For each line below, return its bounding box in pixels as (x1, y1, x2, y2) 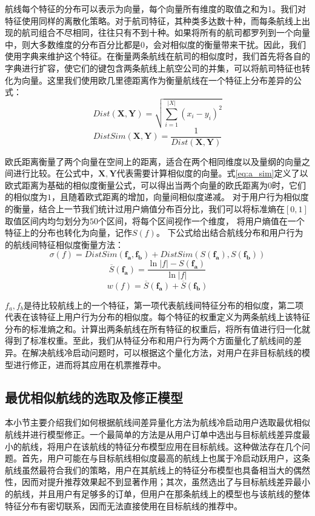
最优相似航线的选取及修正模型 (5, 387, 183, 406)
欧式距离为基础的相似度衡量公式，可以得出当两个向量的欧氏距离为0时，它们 (5, 178, 306, 191)
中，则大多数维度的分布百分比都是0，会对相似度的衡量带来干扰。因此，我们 (5, 38, 306, 50)
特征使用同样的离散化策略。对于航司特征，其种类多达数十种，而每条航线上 (5, 14, 302, 27)
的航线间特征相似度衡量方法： (5, 238, 124, 250)
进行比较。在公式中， (13, 167, 98, 179)
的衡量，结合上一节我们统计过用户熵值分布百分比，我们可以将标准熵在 (5, 202, 285, 215)
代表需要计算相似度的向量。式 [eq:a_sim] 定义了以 (116, 167, 308, 179)
